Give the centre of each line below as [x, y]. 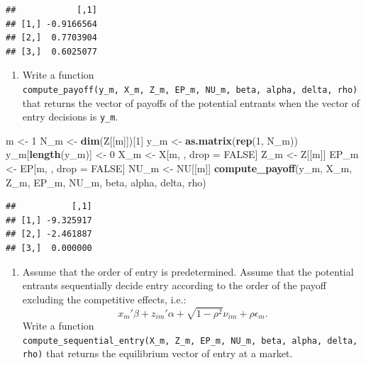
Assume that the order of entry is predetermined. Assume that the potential [188, 271]
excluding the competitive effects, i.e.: [104, 299]
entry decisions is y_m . [70, 117]
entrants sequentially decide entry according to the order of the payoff [174, 285]
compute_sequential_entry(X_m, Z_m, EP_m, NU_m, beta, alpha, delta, [190, 341]
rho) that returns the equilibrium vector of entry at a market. [157, 353]
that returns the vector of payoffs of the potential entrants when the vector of [191, 102]
